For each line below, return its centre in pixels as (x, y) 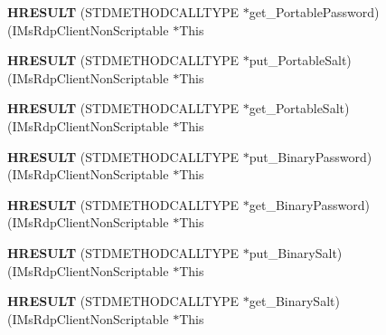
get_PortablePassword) (314, 12)
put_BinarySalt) (296, 252)
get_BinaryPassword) (309, 204)
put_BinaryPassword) (311, 156)
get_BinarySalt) (294, 301)
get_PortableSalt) (299, 108)
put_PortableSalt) (300, 60)
